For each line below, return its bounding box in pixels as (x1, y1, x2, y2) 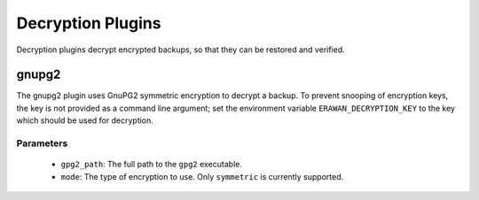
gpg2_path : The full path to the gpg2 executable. (60, 159, 243, 170)
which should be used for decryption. (16, 115, 154, 126)
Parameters (16, 137, 68, 150)
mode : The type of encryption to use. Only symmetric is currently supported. (60, 171, 344, 181)
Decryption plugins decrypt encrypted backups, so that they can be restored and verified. (16, 44, 345, 55)
